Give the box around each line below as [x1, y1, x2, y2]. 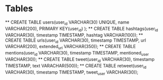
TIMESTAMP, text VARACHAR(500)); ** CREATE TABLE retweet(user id [5, 62, 146, 70]
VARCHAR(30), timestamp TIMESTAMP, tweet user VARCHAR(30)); [5, 69, 138, 76]
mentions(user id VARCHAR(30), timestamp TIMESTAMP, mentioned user [5, 50, 149, 57]
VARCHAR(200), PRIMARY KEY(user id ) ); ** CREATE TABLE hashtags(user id [5, 26, 158, 32]
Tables [5, 3, 33, 14]
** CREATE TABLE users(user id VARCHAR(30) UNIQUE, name [5, 19, 130, 26]
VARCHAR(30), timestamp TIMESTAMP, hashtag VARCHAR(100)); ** [5, 32, 143, 38]
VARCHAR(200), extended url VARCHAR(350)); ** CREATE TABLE [5, 44, 136, 51]
